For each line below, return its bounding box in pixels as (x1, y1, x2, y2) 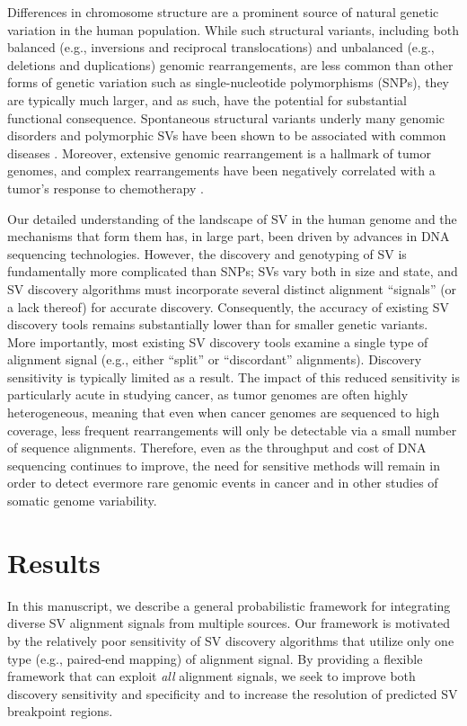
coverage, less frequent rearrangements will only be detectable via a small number (7, 420, 457, 439)
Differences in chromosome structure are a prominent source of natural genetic (7, 3, 439, 21)
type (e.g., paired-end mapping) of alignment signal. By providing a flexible (7, 649, 423, 668)
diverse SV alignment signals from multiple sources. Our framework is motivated (7, 614, 451, 632)
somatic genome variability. (7, 491, 157, 510)
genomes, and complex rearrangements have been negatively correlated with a (7, 161, 436, 180)
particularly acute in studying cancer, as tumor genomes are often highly (7, 385, 409, 404)
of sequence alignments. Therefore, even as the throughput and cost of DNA (7, 438, 427, 457)
